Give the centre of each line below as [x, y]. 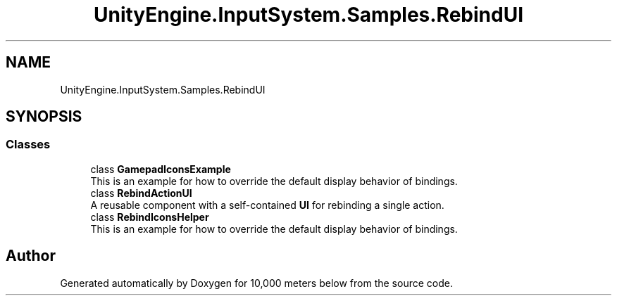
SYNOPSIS [44, 117]
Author [31, 256]
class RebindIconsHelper [150, 217]
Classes [28, 145]
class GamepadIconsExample [161, 169]
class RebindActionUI [141, 193]
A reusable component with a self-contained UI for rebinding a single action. [267, 205]
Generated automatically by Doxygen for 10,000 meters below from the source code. [256, 283]
